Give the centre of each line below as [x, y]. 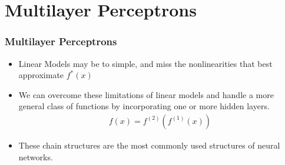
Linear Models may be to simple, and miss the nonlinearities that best [145, 63]
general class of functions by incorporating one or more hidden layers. [144, 106]
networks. [36, 156]
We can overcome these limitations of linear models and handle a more [146, 94]
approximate [41, 75]
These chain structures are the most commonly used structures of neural [149, 145]
